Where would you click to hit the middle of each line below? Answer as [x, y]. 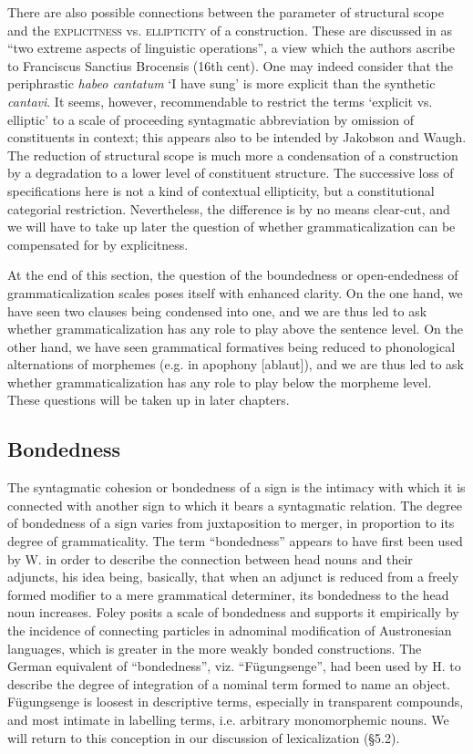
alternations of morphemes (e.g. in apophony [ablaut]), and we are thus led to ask [236, 364]
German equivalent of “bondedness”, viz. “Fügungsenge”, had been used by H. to [234, 666]
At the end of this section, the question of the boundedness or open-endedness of [233, 275]
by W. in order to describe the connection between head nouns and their [210, 558]
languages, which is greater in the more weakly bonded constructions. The [215, 648]
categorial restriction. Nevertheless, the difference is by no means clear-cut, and [229, 208]
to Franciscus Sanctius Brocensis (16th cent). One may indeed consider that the [231, 65]
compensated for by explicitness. [98, 244]
